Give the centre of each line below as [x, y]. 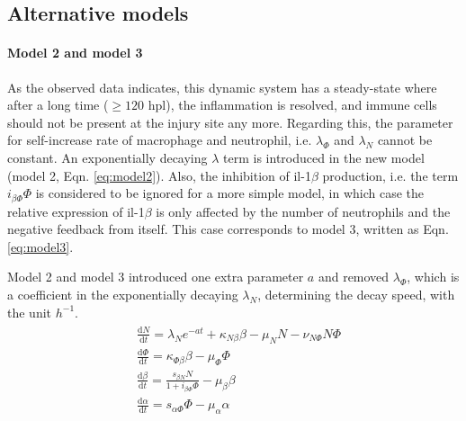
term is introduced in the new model [324, 157]
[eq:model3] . [40, 246]
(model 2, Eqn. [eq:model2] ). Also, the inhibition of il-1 [159, 175]
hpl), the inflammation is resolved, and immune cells [292, 105]
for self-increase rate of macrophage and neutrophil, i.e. [160, 140]
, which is [433, 277]
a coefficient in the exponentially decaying [123, 294]
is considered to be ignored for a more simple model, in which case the [230, 193]
